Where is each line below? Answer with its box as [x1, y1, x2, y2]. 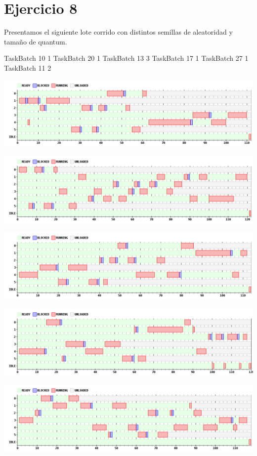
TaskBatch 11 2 [4, 62, 51, 73]
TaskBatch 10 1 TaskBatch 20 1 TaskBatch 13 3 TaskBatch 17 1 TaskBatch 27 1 [4, 53, 249, 63]
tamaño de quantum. [4, 36, 67, 46]
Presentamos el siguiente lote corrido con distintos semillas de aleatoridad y [4, 27, 233, 37]
